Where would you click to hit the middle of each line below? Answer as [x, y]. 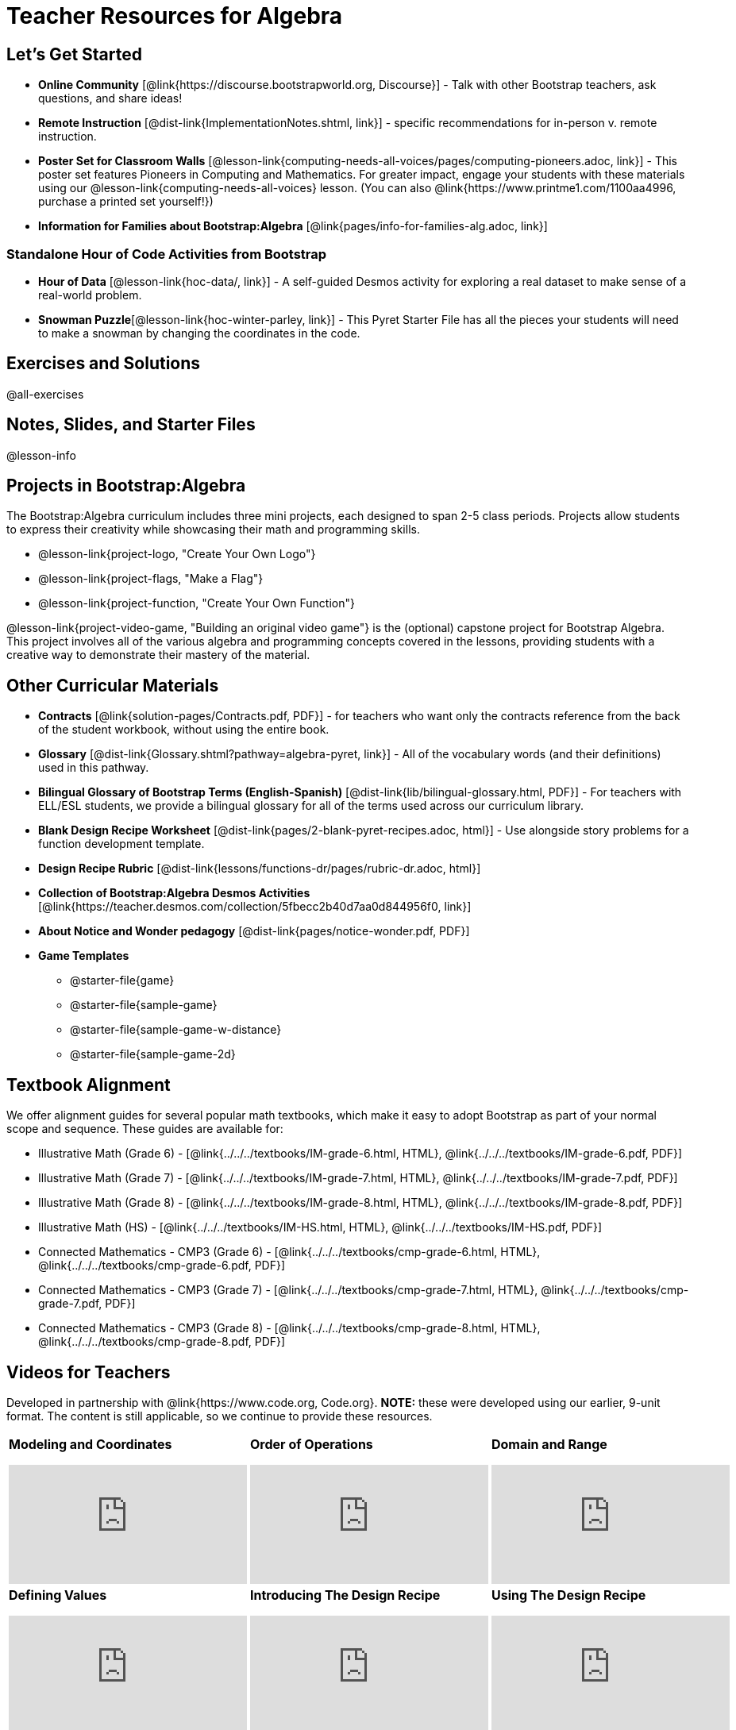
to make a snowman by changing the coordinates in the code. [199, 333]
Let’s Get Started [74, 54]
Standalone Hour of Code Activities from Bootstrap [167, 254]
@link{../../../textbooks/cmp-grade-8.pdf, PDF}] [162, 1342]
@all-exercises [45, 394]
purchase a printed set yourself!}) [126, 202]
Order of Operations [312, 1444]
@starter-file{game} [122, 981]
